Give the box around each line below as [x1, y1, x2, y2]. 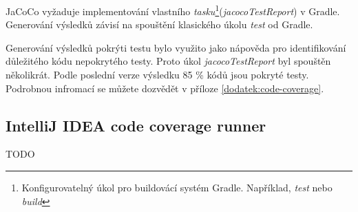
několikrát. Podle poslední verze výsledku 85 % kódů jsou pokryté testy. [6, 67, 309, 82]
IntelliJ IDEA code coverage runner [6, 114, 266, 136]
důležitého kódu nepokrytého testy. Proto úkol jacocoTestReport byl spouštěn [6, 54, 331, 68]
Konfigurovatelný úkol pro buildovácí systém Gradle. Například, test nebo [21, 180, 333, 195]
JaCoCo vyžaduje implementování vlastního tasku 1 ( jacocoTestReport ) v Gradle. [6, 2, 340, 18]
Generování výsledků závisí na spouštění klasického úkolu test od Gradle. [6, 17, 313, 32]
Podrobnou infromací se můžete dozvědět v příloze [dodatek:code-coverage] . [6, 81, 324, 95]
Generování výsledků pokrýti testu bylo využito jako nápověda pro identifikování [6, 40, 346, 54]
